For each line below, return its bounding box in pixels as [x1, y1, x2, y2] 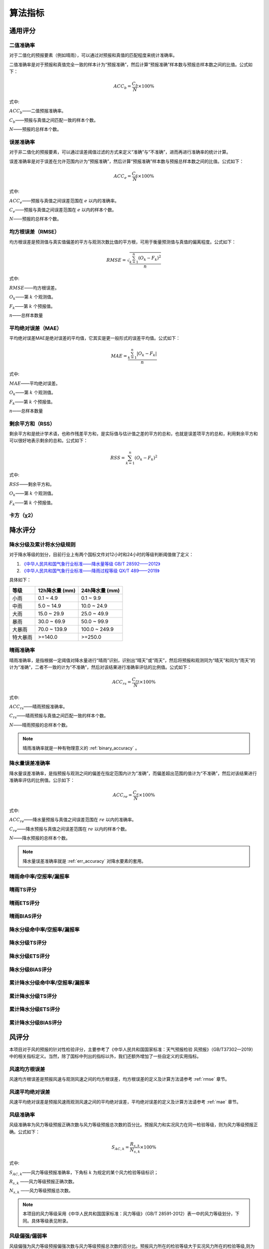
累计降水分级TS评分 [9, 992, 57, 999]
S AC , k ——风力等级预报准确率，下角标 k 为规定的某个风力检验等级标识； [9, 1169, 159, 1177]
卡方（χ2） [9, 512, 36, 519]
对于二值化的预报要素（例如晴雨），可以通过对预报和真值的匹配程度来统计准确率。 [9, 52, 177, 58]
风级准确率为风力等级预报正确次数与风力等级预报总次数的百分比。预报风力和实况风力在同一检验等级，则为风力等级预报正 [9, 1122, 258, 1128]
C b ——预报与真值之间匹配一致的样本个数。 [9, 117, 99, 124]
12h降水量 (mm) [38, 587, 76, 594]
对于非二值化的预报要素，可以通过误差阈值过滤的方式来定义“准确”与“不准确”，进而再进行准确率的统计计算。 [9, 149, 231, 155]
